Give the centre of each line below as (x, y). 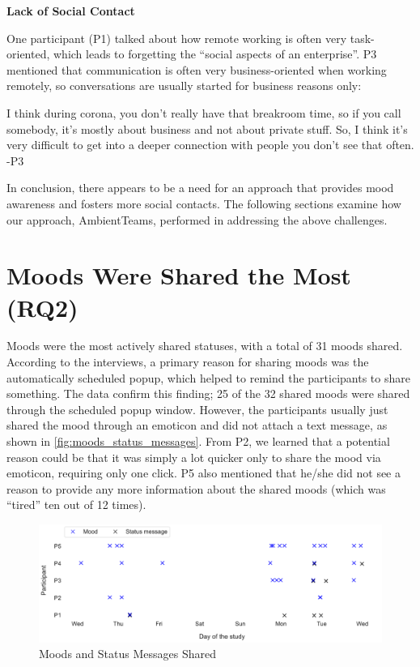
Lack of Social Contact (71, 11)
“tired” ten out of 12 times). (76, 505)
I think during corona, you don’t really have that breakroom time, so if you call (204, 112)
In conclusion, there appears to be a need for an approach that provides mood (200, 188)
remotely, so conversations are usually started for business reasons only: (184, 86)
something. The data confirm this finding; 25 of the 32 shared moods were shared (208, 393)
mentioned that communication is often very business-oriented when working (197, 69)
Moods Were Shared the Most (179, 275)
